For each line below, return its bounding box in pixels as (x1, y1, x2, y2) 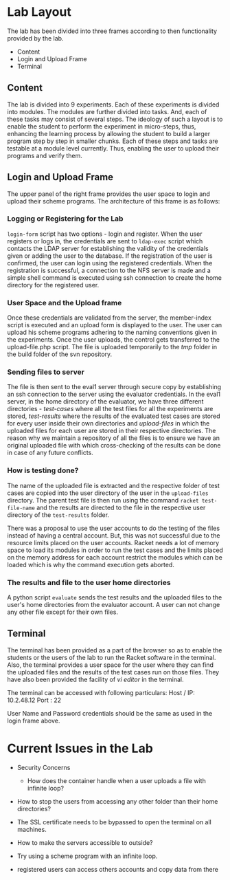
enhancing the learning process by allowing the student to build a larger (7, 129, 211, 137)
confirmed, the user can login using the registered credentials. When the (7, 258, 213, 267)
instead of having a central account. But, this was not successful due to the (7, 531, 220, 540)
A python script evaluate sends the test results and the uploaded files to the (7, 593, 222, 602)
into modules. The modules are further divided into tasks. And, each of (7, 107, 207, 115)
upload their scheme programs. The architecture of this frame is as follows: (7, 197, 220, 205)
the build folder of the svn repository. (7, 350, 113, 358)
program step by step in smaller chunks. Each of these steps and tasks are (7, 137, 218, 145)
